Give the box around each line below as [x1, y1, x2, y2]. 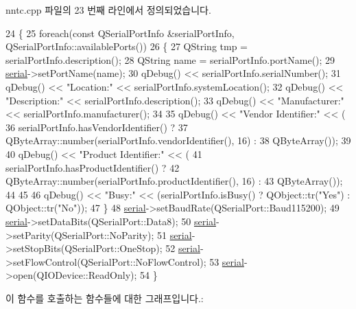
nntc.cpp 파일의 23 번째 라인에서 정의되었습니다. [5, 3, 211, 16]
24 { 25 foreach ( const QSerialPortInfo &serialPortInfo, [5, 25, 235, 40]
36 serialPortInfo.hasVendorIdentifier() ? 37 [5, 119, 188, 134]
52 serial [165, 241, 200, 255]
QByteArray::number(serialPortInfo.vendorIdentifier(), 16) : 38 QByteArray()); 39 [5, 133, 351, 148]
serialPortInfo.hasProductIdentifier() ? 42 [5, 160, 180, 174]
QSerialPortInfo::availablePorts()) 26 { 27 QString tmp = [5, 39, 248, 54]
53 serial [209, 254, 244, 268]
